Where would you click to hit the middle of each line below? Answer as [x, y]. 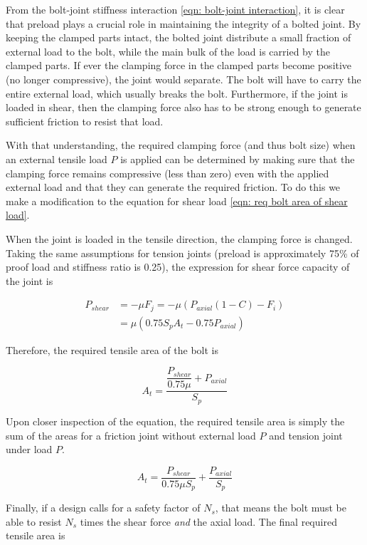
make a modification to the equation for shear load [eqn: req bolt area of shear [177, 201]
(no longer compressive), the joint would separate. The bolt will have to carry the [183, 79]
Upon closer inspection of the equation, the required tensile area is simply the [175, 421]
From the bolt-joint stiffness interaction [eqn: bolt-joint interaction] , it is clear [175, 9]
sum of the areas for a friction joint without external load [131, 435]
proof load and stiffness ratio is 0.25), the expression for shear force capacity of [178, 267]
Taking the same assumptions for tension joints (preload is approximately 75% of [182, 253]
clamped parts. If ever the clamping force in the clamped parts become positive [179, 65]
